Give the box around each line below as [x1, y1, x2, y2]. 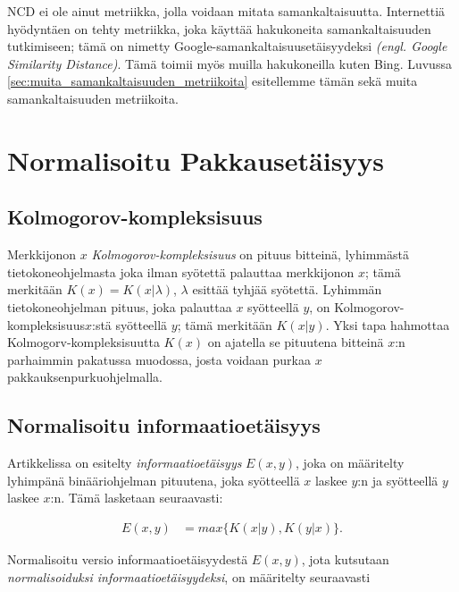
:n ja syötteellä [357, 470, 438, 489]
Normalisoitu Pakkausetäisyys [7, 141, 385, 178]
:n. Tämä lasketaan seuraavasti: [50, 488, 223, 507]
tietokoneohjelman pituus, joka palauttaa [7, 297, 232, 316]
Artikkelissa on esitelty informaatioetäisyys [7, 453, 242, 472]
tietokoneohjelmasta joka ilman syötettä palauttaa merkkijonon [7, 262, 355, 281]
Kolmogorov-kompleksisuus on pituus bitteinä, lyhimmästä [91, 245, 409, 264]
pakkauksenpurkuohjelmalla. [7, 368, 163, 386]
